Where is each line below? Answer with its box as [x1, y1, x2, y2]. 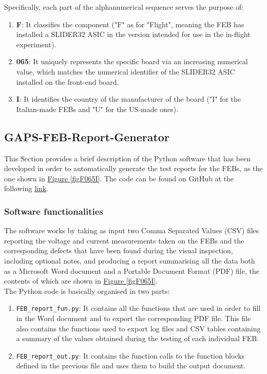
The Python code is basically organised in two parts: [4, 285, 170, 296]
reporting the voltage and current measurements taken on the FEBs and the [4, 235, 244, 246]
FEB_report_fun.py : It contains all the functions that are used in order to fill [16, 303, 261, 313]
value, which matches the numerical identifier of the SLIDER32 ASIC [16, 66, 235, 77]
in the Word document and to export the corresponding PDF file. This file [16, 312, 251, 323]
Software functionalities [4, 204, 103, 217]
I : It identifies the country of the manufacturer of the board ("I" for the [16, 93, 241, 104]
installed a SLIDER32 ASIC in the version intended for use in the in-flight [16, 29, 251, 40]
